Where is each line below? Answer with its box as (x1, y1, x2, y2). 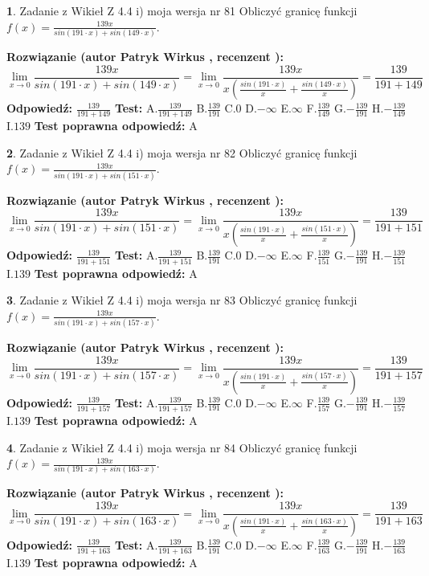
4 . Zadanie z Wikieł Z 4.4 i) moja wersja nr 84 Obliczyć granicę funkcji (6, 439, 357, 455)
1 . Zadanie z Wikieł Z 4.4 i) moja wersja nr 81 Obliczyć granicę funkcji (6, 2, 357, 18)
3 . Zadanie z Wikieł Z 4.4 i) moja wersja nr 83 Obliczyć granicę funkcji (6, 292, 357, 308)
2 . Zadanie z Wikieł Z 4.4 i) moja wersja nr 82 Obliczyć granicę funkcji (6, 144, 357, 161)
